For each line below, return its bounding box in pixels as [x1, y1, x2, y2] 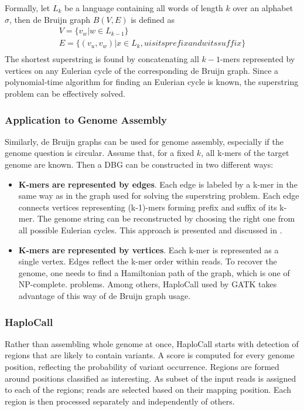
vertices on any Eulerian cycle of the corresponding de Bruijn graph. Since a [5, 64, 279, 76]
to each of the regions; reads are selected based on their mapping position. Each [5, 383, 292, 396]
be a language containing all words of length [64, 2, 223, 13]
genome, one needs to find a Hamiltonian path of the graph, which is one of [18, 266, 290, 278]
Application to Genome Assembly [5, 112, 167, 127]
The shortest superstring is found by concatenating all [5, 53, 199, 65]
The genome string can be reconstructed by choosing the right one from [37, 212, 295, 225]
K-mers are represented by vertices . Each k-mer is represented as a [18, 243, 279, 256]
